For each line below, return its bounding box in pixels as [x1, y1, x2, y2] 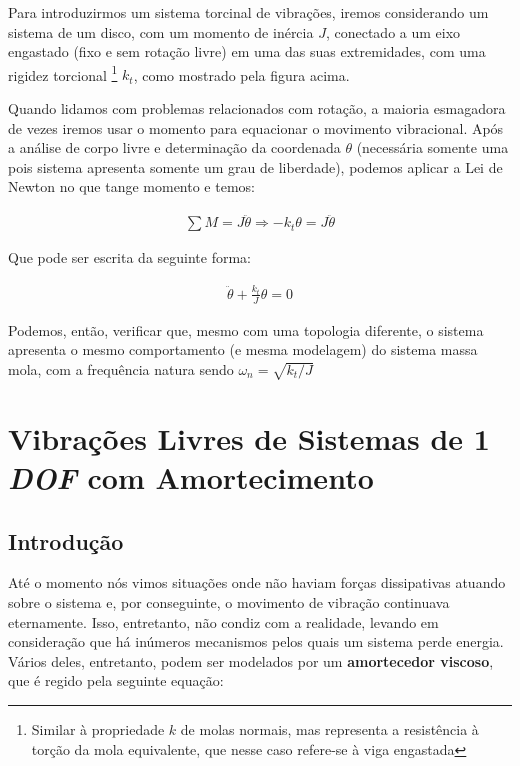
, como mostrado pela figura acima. [133, 64, 350, 85]
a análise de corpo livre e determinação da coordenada [8, 137, 341, 158]
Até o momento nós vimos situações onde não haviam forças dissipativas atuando [8, 572, 506, 593]
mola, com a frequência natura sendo [8, 358, 234, 379]
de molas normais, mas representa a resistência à [180, 718, 479, 739]
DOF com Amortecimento [8, 456, 374, 498]
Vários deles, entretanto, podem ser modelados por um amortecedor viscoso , [8, 650, 494, 671]
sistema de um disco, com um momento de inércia [8, 21, 314, 42]
